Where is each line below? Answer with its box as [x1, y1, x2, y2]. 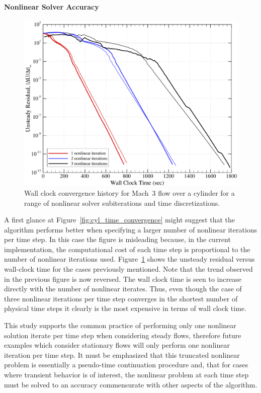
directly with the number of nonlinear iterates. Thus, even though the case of [4, 283, 242, 294]
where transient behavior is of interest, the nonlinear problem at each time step [4, 369, 249, 379]
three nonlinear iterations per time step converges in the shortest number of [4, 293, 238, 303]
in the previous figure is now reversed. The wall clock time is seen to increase [4, 273, 241, 284]
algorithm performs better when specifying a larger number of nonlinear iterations [4, 224, 257, 234]
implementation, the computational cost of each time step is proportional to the [4, 244, 250, 254]
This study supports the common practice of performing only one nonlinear [4, 320, 236, 331]
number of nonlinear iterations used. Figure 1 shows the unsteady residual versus [4, 254, 255, 264]
